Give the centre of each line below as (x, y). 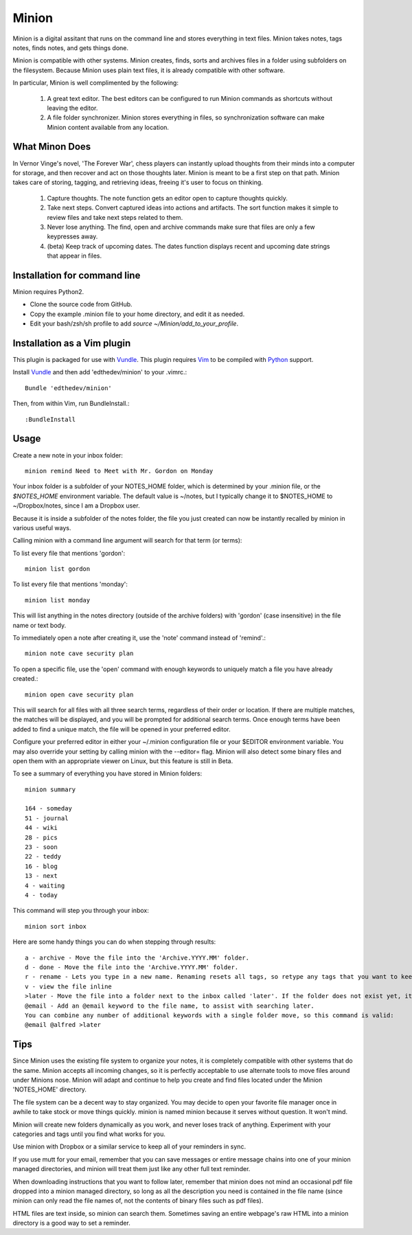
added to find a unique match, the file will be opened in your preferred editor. (122, 729)
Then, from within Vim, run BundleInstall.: (71, 404)
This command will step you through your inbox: (81, 911)
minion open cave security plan (79, 694)
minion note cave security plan (79, 654)
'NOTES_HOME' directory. (50, 1089)
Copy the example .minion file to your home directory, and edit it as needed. (137, 314)
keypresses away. (72, 236)
